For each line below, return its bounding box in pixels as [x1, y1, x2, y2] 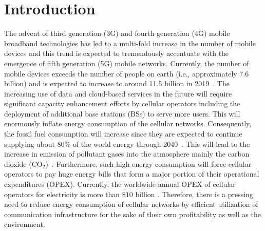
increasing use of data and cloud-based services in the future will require [4, 88, 232, 99]
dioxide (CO [4, 158, 43, 169]
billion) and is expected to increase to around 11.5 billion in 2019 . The [4, 78, 230, 89]
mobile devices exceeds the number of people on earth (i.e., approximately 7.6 [4, 68, 249, 79]
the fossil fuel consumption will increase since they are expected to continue [4, 128, 242, 139]
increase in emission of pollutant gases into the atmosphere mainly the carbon [4, 148, 250, 159]
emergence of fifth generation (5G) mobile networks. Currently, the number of [4, 57, 249, 68]
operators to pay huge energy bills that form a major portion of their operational [4, 168, 259, 179]
